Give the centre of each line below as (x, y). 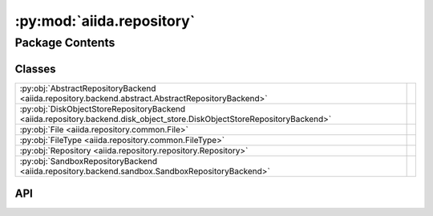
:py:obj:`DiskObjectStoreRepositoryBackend (103, 108)
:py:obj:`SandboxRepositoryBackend (89, 161)
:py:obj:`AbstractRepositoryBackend (88, 88)
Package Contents (65, 43)
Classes (35, 69)
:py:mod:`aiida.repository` (105, 21)
